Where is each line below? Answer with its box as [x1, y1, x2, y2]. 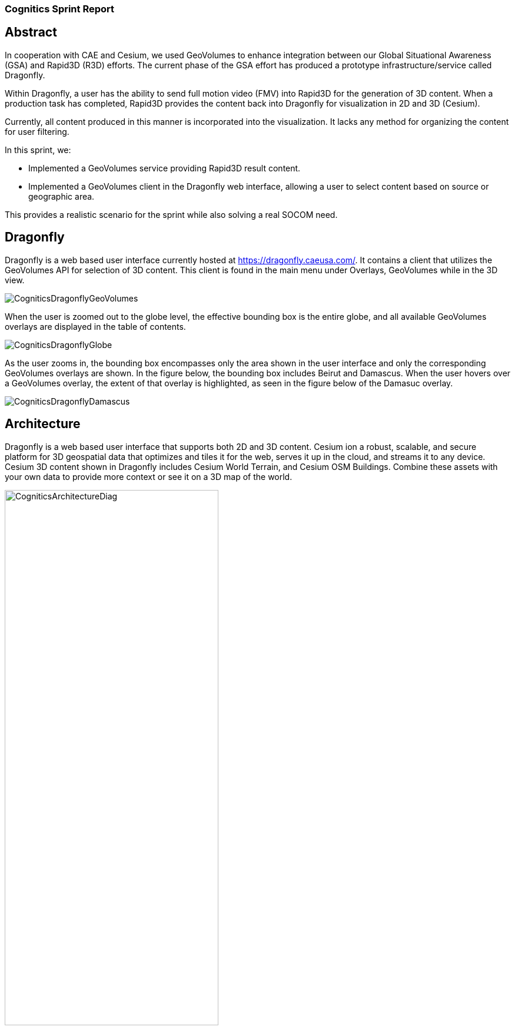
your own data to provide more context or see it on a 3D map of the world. [5, 471, 293, 482]
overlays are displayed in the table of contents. [5, 321, 186, 332]
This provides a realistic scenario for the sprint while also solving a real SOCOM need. [5, 209, 338, 220]
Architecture [5, 416, 81, 432]
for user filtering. [5, 126, 69, 137]
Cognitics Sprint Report [5, 3, 115, 15]
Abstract [5, 25, 57, 40]
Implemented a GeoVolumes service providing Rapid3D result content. [28, 163, 301, 173]
